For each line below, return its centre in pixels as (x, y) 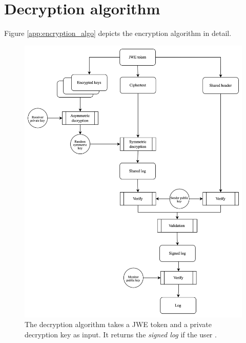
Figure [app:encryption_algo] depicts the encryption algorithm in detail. (118, 33)
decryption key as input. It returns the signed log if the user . (121, 334)
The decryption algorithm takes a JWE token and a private (118, 324)
